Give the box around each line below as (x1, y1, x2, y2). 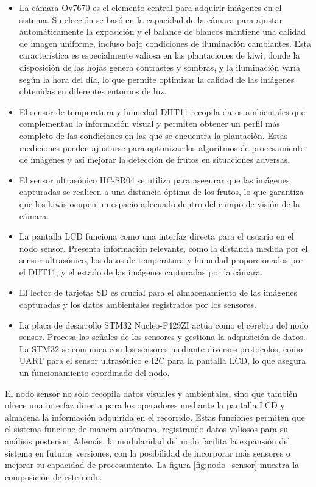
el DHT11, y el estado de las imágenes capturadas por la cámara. (19, 265, 263, 278)
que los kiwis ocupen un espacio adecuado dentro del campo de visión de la (19, 197, 300, 210)
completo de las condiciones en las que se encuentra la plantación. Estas (19, 129, 288, 141)
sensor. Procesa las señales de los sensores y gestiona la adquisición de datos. (19, 330, 306, 343)
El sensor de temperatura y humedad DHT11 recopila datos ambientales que (19, 105, 305, 118)
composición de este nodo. (5, 470, 102, 483)
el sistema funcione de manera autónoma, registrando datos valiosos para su (5, 422, 289, 435)
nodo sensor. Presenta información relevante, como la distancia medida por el (19, 241, 308, 254)
